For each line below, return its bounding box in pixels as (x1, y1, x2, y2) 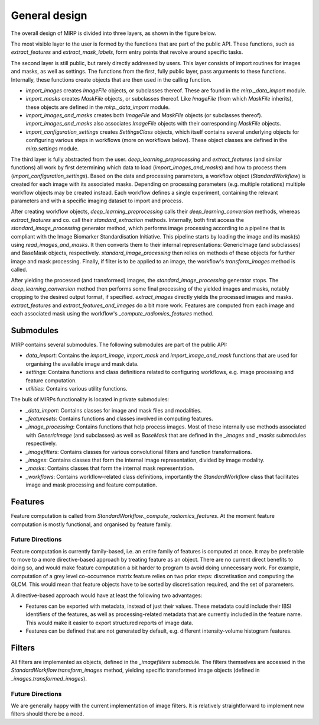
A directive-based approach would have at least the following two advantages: (11, 592, 203, 599)
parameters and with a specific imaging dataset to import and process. (11, 197, 183, 204)
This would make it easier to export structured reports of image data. (25, 619, 194, 626)
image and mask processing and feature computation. (25, 481, 158, 488)
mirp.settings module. (25, 145, 79, 152)
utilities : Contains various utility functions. (25, 385, 128, 392)
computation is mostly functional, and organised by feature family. (11, 521, 172, 528)
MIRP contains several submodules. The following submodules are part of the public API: (11, 341, 227, 348)
